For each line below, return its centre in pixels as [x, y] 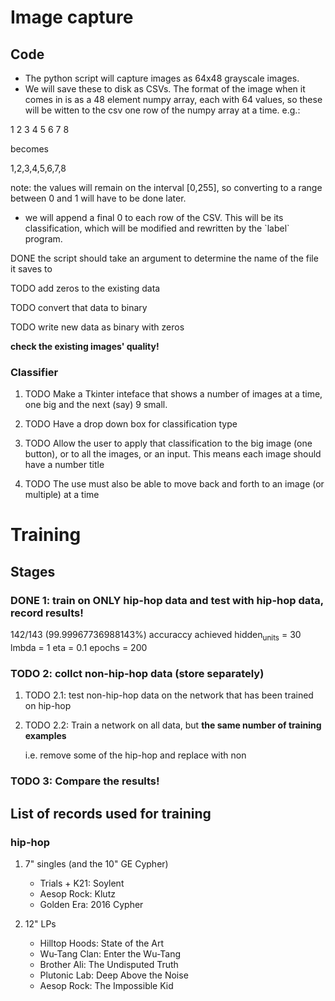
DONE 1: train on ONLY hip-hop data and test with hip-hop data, [167, 600]
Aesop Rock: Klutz [77, 893]
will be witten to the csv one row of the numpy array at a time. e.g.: [162, 110]
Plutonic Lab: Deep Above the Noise [114, 975]
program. [43, 239]
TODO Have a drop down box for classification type [131, 424]
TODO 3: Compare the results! [85, 781]
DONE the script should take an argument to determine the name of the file [164, 258]
